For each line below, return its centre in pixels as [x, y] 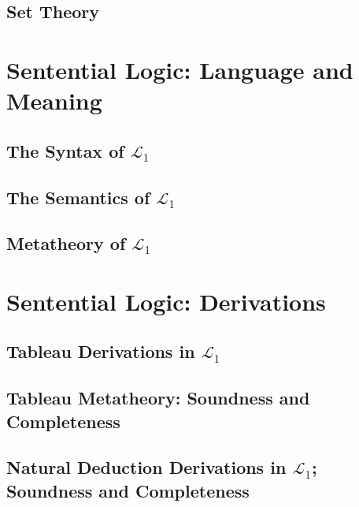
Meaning [54, 101]
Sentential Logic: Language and [180, 69]
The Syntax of [65, 150]
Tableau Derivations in [101, 351]
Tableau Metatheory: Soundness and [158, 398]
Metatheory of [66, 243]
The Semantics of [78, 197]
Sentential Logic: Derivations [166, 301]
